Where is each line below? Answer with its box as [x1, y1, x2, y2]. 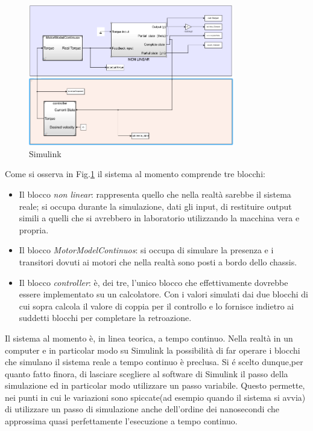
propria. [19, 223, 49, 236]
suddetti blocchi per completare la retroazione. [19, 311, 192, 324]
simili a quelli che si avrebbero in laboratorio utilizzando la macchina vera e [19, 212, 300, 224]
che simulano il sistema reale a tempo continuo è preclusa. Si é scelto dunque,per [5, 355, 303, 368]
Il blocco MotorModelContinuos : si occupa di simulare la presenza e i [19, 244, 274, 256]
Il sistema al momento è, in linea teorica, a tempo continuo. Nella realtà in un [5, 331, 293, 344]
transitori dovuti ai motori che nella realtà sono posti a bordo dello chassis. [19, 255, 297, 268]
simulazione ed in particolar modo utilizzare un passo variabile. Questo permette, [5, 379, 305, 392]
